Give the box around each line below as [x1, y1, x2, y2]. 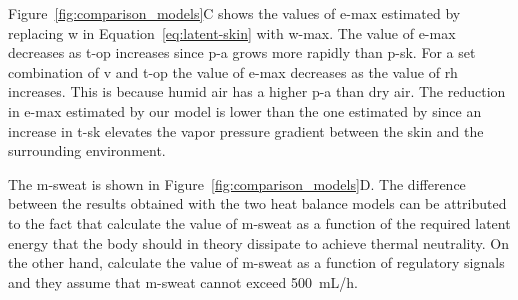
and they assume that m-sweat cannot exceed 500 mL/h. [8, 271, 358, 292]
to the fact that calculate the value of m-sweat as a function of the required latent [8, 212, 511, 233]
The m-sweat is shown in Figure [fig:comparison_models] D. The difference [8, 173, 466, 194]
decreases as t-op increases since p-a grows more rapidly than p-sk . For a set [8, 42, 476, 63]
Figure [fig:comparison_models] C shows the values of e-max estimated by [8, 3, 461, 23]
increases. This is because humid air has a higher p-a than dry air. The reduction [8, 81, 506, 102]
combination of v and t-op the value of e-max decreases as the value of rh [8, 61, 458, 82]
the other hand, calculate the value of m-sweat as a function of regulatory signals [8, 252, 505, 273]
